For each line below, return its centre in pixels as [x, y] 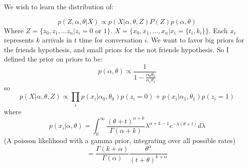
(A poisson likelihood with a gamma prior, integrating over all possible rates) [120, 140]
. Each [218, 30]
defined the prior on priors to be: [53, 59]
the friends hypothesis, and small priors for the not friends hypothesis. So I [116, 49]
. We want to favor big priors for [196, 40]
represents [19, 40]
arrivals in [57, 40]
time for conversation [111, 40]
